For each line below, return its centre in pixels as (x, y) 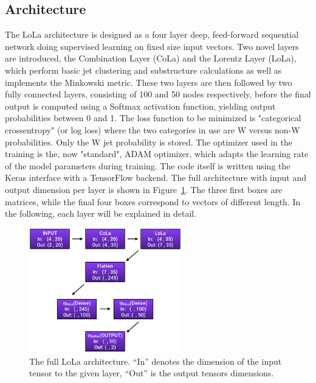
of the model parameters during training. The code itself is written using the (148, 165)
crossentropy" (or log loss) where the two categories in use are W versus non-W (153, 129)
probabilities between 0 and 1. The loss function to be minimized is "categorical (153, 118)
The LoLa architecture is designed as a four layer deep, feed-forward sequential (152, 34)
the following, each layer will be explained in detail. (101, 213)
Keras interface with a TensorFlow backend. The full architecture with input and (156, 177)
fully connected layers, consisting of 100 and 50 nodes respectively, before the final (158, 94)
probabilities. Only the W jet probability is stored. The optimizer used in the (149, 142)
